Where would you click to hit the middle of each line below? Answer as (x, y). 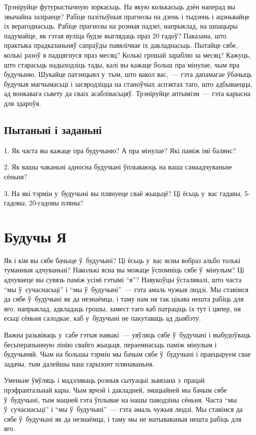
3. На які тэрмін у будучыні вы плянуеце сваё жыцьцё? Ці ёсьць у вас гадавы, (123, 193)
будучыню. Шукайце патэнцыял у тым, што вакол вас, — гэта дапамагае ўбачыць (128, 74)
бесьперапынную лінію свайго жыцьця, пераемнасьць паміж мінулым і (110, 344)
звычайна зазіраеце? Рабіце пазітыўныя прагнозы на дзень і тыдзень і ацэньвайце (127, 16)
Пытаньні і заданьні (53, 129)
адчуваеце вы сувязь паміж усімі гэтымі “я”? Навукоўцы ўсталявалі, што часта (123, 280)
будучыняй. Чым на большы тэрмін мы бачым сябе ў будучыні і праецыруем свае (128, 354)
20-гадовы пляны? (56, 203)
